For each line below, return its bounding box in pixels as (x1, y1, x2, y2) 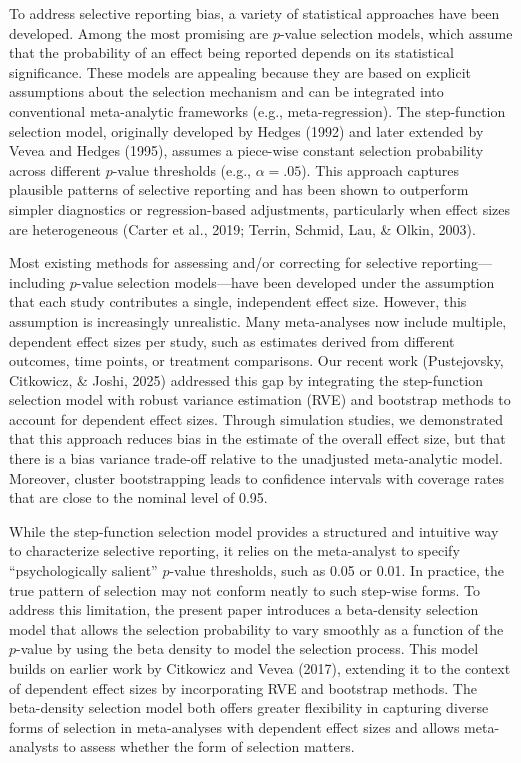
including (9, 271, 66, 292)
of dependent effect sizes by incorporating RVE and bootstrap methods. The (9, 677, 477, 698)
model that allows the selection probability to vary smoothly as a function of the (9, 618, 504, 639)
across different (9, 159, 101, 180)
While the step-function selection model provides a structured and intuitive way (9, 520, 499, 541)
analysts (9, 736, 59, 757)
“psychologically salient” (9, 560, 158, 581)
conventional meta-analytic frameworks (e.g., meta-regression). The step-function (9, 100, 506, 121)
